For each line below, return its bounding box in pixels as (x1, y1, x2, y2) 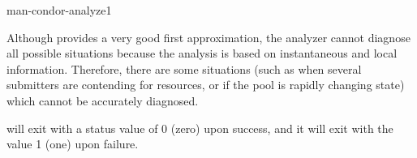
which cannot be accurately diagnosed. (6, 92, 199, 109)
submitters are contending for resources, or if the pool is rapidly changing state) (6, 76, 405, 93)
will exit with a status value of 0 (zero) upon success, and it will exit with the (6, 119, 393, 136)
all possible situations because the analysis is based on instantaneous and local (6, 45, 398, 62)
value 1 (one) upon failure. (6, 135, 139, 152)
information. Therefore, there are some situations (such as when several (6, 60, 362, 77)
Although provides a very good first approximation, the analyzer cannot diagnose (6, 28, 411, 45)
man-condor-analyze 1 (6, 2, 112, 18)
